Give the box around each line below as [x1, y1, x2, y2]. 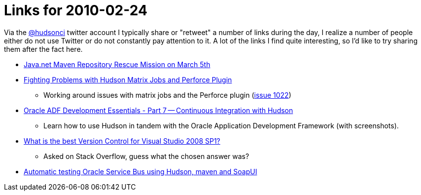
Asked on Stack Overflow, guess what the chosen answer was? [43, 152, 249, 160]
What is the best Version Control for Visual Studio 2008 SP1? [24, 136, 220, 145]
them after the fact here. [4, 44, 83, 53]
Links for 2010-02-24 [4, 2, 147, 19]
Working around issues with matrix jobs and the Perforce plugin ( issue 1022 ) [43, 90, 291, 99]
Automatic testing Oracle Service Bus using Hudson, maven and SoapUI [24, 167, 257, 176]
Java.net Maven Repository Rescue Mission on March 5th [24, 60, 210, 69]
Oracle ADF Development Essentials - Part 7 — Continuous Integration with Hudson [24, 106, 293, 115]
